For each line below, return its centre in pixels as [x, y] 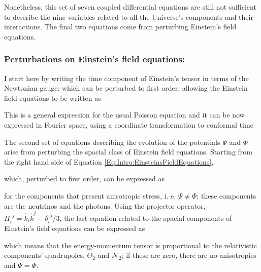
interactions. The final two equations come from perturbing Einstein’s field [120, 27]
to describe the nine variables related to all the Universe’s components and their [129, 16]
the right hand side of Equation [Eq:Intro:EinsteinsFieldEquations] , [109, 161]
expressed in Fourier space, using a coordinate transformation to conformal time [129, 124]
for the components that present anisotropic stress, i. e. [90, 195]
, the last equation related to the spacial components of [146, 218]
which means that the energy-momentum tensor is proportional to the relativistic [130, 245]
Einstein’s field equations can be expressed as [75, 228]
